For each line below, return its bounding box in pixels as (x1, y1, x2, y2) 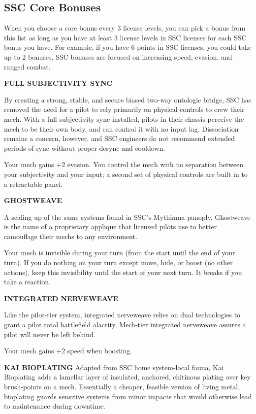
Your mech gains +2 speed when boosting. (4, 345, 132, 356)
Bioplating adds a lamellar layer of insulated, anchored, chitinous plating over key (4, 372, 251, 382)
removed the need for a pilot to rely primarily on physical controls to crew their (4, 104, 245, 114)
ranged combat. (4, 61, 51, 71)
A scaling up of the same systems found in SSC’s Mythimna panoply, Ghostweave (4, 211, 251, 222)
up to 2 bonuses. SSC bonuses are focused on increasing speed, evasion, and (4, 51, 232, 62)
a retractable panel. (4, 178, 63, 189)
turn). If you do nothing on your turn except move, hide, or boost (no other (4, 257, 233, 268)
